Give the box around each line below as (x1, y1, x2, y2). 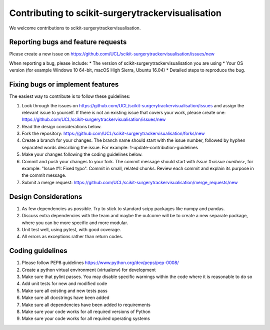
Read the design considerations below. (21, 123, 102, 129)
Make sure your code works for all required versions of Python (21, 309, 151, 315)
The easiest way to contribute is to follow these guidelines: (9, 93, 130, 99)
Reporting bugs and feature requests (9, 38, 127, 46)
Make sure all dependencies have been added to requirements (21, 302, 151, 308)
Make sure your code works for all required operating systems (21, 316, 150, 322)
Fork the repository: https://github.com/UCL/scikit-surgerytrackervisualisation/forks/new (21, 130, 205, 137)
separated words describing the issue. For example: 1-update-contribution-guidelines (21, 144, 198, 150)
